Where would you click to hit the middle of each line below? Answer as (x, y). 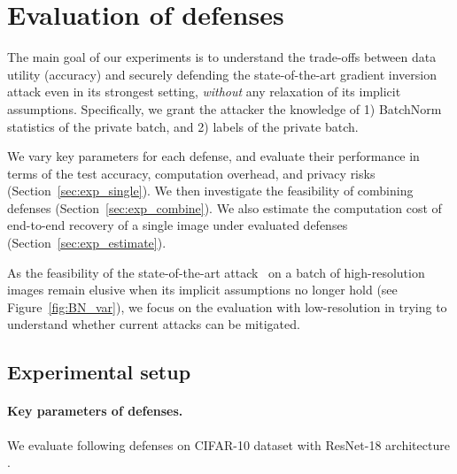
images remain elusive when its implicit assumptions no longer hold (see (202, 290)
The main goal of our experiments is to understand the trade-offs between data (222, 57)
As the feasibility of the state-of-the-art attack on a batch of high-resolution (216, 272)
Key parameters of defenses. (95, 411)
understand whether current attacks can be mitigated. (154, 324)
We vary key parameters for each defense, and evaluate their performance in (213, 156)
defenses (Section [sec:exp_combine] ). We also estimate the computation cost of (225, 207)
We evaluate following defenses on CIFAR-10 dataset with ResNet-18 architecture (228, 444)
